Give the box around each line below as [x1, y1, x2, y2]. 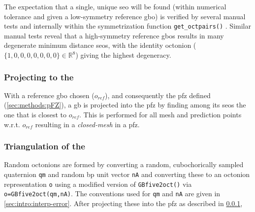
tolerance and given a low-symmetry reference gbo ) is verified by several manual [4, 11, 246, 21]
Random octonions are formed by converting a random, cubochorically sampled [4, 159, 244, 170]
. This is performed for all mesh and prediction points [79, 109, 242, 120]
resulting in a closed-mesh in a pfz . [35, 119, 140, 129]
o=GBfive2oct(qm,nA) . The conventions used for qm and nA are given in [4, 188, 221, 199]
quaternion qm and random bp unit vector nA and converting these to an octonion [4, 169, 250, 179]
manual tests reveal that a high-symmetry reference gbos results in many [4, 30, 224, 40]
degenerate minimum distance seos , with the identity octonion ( [4, 40, 196, 50]
